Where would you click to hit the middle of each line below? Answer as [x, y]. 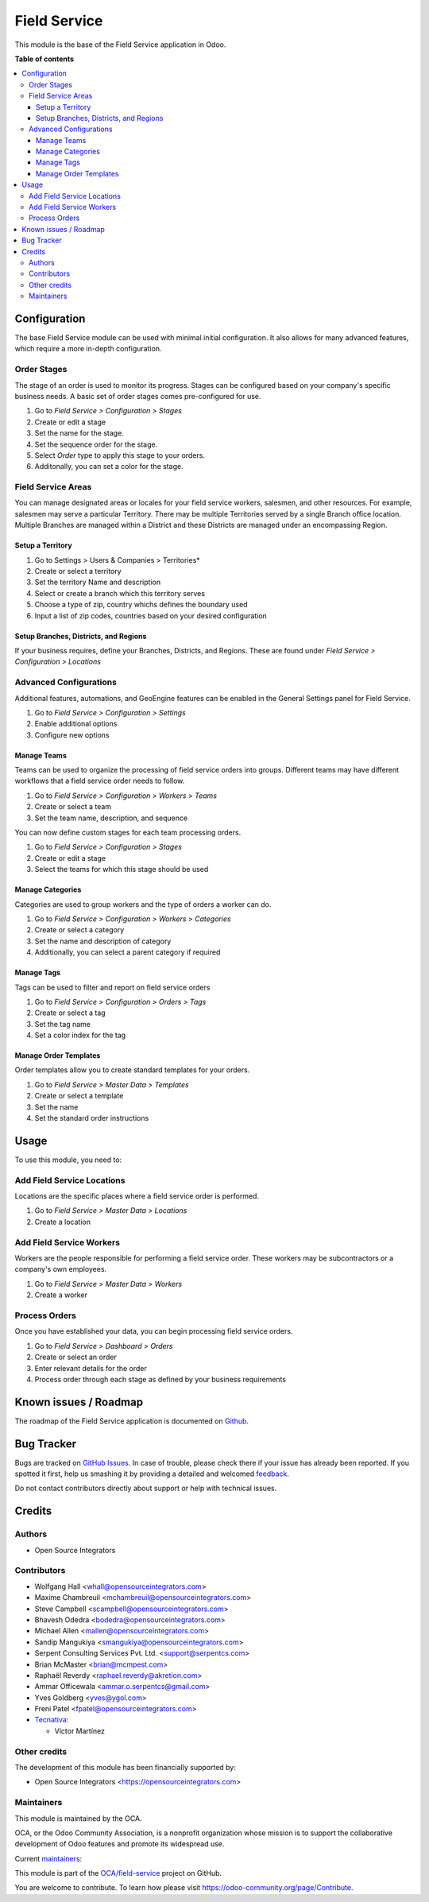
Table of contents [44, 59]
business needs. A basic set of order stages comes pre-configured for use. [138, 396]
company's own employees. [61, 1269]
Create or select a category [79, 930]
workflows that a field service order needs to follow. [100, 781]
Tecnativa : [52, 1720]
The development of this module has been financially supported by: [125, 1767]
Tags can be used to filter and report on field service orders [112, 987]
